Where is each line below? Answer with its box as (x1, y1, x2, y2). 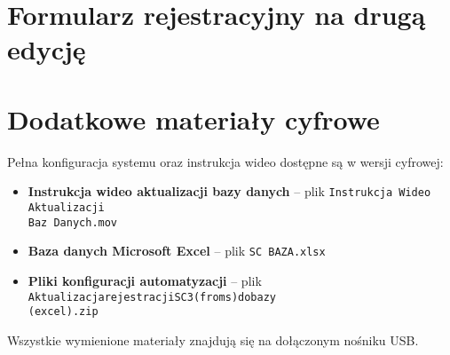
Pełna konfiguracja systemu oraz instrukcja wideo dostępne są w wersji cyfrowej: (7, 152, 444, 170)
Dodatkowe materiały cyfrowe (7, 100, 380, 137)
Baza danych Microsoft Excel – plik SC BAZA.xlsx (28, 241, 326, 260)
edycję (7, 31, 86, 67)
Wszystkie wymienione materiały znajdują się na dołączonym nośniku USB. (7, 330, 419, 349)
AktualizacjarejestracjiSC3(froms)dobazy (28, 290, 276, 304)
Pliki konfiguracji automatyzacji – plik (28, 271, 262, 289)
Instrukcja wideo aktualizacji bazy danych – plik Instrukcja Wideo (28, 182, 431, 201)
